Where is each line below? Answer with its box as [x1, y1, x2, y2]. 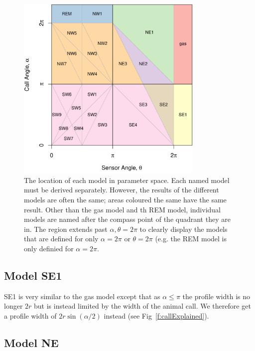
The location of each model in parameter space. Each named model [24, 175, 230, 185]
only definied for [24, 243, 74, 253]
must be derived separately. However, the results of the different [24, 184, 219, 195]
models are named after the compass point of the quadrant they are [24, 214, 231, 224]
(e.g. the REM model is [155, 233, 227, 244]
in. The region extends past [24, 223, 108, 234]
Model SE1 [4, 267, 62, 283]
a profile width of [4, 310, 57, 321]
